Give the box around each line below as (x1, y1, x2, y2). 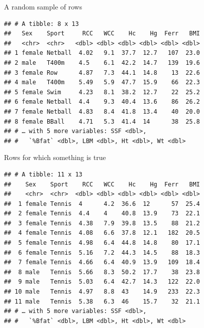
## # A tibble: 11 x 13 (4, 170, 83, 178)
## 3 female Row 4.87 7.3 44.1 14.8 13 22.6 (4, 69, 200, 76)
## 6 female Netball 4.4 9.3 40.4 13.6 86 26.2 (4, 98, 200, 106)
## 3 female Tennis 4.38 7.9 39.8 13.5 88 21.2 (4, 219, 200, 227)
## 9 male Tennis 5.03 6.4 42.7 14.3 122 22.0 (4, 278, 200, 286)
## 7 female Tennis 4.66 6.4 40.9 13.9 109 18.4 (4, 259, 200, 266)
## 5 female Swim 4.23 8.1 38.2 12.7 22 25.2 (4, 88, 200, 96)
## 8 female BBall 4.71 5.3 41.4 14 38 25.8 (4, 118, 200, 125)
